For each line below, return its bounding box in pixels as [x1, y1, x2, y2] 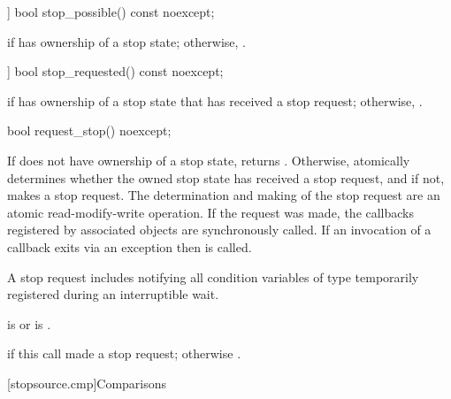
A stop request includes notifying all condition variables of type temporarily [7, 267, 419, 286]
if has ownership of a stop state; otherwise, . [7, 32, 246, 50]
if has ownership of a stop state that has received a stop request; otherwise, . [7, 91, 423, 110]
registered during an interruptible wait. [7, 285, 219, 303]
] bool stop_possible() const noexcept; [7, 3, 215, 20]
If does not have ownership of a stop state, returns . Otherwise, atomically [7, 150, 410, 169]
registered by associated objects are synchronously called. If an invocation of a [7, 220, 432, 239]
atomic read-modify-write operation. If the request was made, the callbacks [7, 203, 415, 221]
